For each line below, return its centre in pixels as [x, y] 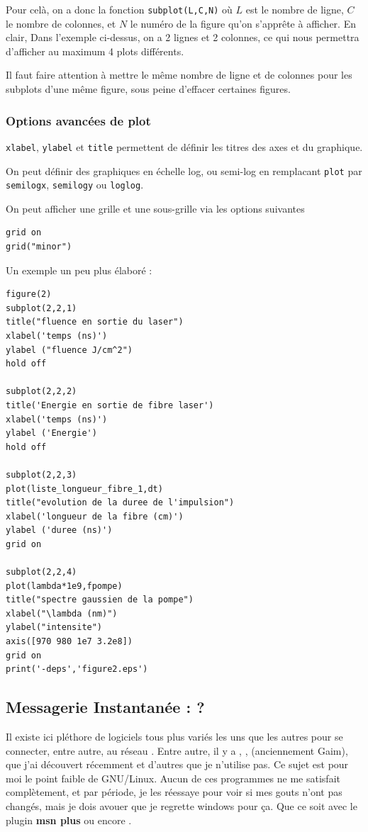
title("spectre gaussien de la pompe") [100, 600]
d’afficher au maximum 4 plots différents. [95, 51]
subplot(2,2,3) [41, 474]
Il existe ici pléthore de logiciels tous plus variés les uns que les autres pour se [174, 737]
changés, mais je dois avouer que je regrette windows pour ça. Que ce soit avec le [182, 805]
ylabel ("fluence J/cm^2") [69, 350]
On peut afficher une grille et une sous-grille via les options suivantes [155, 208]
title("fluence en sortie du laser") [95, 322]
